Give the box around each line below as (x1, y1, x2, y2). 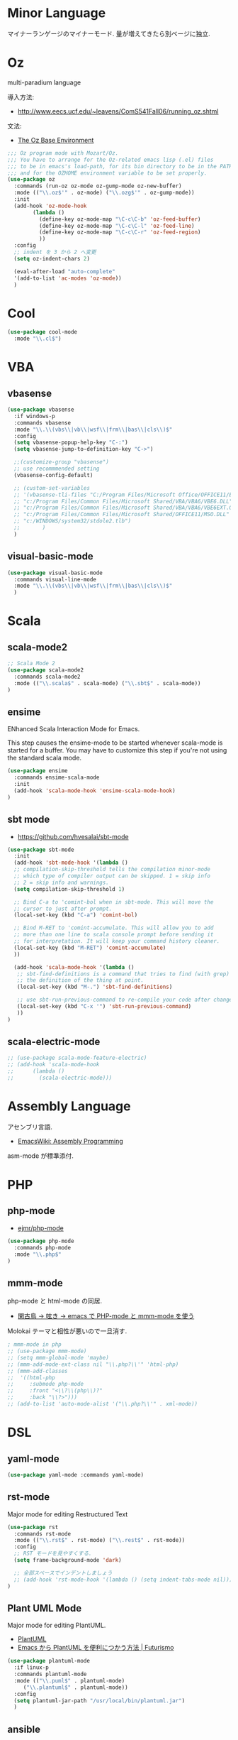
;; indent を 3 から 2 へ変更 (13, 248, 97, 256)
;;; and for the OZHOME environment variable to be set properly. (7, 169, 208, 177)
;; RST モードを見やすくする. (13, 1550, 92, 1558)
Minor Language (7, 5, 106, 21)
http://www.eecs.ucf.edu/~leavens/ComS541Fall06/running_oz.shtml (17, 106, 219, 115)
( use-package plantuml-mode (7, 1658, 91, 1665)
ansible (7, 1723, 41, 1735)
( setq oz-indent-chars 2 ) (13, 255, 91, 262)
